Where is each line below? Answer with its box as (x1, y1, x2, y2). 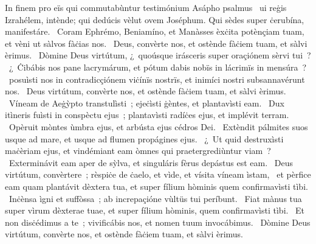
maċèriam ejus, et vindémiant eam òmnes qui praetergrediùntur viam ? (5, 144, 271, 157)
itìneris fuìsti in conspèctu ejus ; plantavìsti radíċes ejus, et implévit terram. (5, 108, 289, 121)
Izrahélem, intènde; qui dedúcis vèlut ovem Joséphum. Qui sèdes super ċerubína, (5, 13, 304, 26)
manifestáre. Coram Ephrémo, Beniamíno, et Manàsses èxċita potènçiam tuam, (5, 25, 304, 38)
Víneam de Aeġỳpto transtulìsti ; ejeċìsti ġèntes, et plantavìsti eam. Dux (9, 96, 284, 109)
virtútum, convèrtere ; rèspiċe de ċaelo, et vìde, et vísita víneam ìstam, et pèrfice (5, 168, 311, 181)
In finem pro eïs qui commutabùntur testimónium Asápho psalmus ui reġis (5, 1, 287, 13)
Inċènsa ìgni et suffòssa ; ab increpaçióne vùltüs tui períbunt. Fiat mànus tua (9, 192, 302, 204)
